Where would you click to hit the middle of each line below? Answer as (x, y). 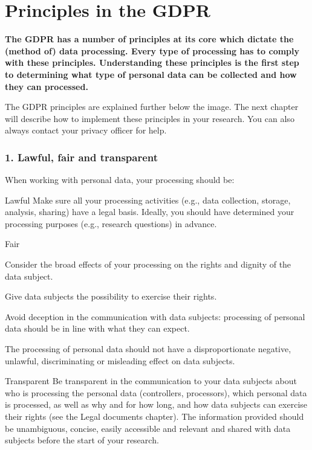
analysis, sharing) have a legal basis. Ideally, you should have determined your (150, 212)
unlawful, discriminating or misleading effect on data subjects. (120, 360)
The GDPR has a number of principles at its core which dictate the (149, 39)
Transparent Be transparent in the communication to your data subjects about (151, 381)
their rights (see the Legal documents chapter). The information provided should (154, 416)
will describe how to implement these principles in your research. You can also (150, 118)
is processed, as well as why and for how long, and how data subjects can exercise (156, 404)
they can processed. (47, 86)
